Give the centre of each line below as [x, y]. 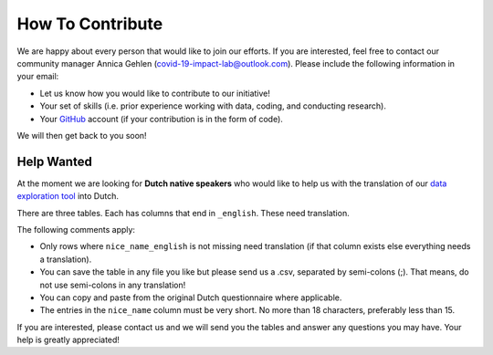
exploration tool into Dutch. [68, 196]
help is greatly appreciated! [68, 340]
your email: [38, 77]
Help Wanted [55, 161]
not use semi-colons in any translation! [113, 285]
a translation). [66, 259]
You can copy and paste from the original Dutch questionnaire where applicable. [191, 298]
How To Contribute [90, 24]
